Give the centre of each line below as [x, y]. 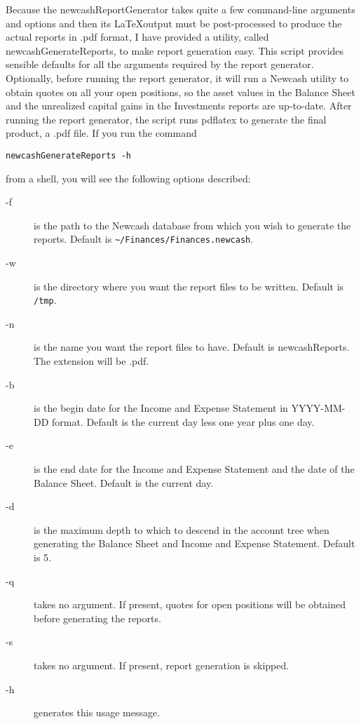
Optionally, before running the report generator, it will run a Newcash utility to [177, 78]
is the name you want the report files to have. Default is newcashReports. [192, 347]
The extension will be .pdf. [91, 361]
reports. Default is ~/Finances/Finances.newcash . [144, 239]
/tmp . [45, 300]
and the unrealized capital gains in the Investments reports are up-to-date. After [179, 106]
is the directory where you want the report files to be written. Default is [189, 286]
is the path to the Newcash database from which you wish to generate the [192, 225]
